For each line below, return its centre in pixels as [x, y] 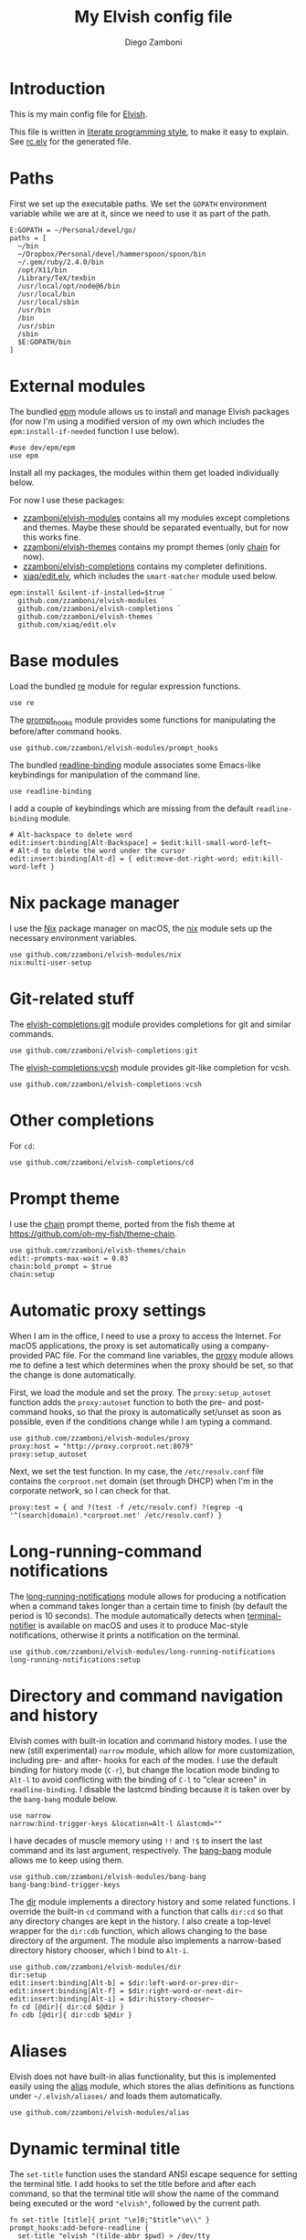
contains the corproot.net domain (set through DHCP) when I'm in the [142, 1481]
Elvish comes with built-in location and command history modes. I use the [148, 1740]
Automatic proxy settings [108, 1310]
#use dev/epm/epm [42, 448]
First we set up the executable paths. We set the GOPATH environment [138, 204]
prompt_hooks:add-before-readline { [79, 2228]
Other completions [82, 1120]
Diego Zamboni [153, 42]
